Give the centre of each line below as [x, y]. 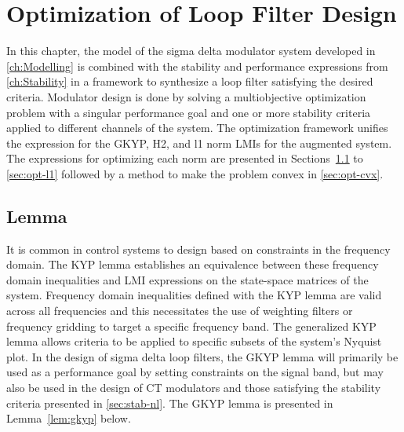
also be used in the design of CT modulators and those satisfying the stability [194, 388]
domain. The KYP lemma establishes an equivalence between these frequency [193, 264]
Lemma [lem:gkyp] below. [69, 418]
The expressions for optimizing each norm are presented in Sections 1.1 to [185, 158]
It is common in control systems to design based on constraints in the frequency [198, 249]
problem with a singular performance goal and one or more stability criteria [189, 112]
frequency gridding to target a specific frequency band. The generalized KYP [191, 326]
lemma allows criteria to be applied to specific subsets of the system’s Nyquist [194, 341]
